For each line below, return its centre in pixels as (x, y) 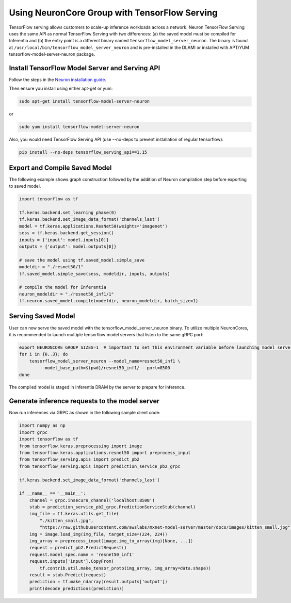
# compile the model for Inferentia (63, 287)
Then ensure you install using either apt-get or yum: (61, 89)
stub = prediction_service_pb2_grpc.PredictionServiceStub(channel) (113, 507)
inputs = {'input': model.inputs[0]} (64, 240)
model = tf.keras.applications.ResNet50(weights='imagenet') (93, 226)
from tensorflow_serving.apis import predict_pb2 (79, 459)
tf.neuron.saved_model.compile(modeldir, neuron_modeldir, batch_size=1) (109, 301)
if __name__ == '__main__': (52, 493)
